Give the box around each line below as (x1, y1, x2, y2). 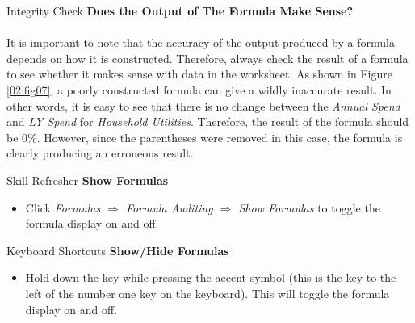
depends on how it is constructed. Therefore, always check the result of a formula (6, 49, 409, 66)
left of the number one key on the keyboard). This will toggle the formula (25, 284, 390, 301)
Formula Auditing (125, 199, 213, 216)
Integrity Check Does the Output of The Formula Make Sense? (6, 2, 354, 19)
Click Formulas (25, 199, 101, 216)
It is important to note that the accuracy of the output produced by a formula (6, 34, 395, 51)
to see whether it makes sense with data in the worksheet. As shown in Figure (6, 65, 392, 82)
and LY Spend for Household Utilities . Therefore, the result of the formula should (6, 113, 409, 130)
